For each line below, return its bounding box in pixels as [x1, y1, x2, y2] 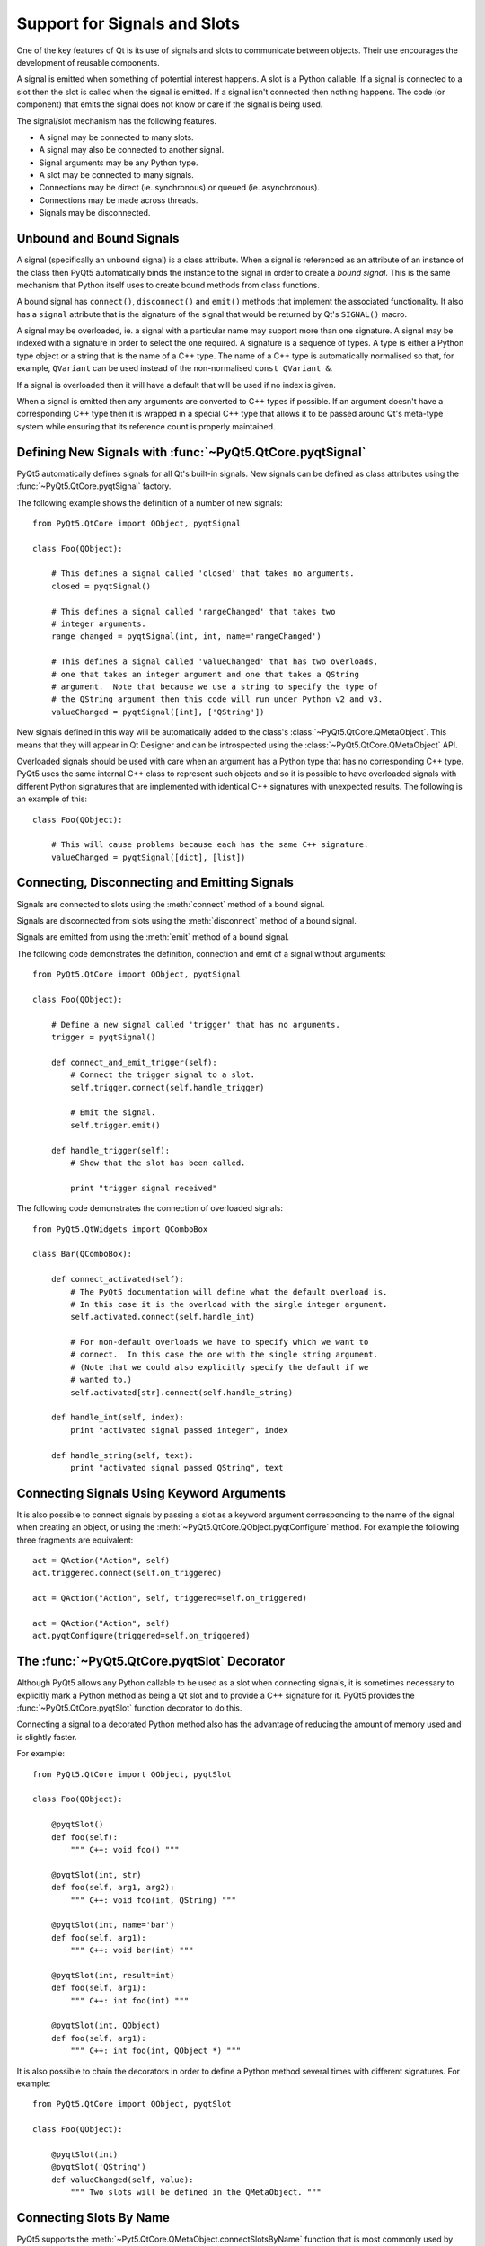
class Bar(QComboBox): [32, 1249, 133, 1260]
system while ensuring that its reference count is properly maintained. [16, 420, 276, 431]
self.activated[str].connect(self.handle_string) [70, 1387, 294, 1397]
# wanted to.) [70, 1375, 133, 1385]
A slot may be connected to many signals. [39, 170, 194, 181]
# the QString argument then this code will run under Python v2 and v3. [50, 694, 384, 704]
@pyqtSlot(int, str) [50, 1870, 142, 1879]
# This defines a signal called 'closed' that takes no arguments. [50, 569, 355, 579]
